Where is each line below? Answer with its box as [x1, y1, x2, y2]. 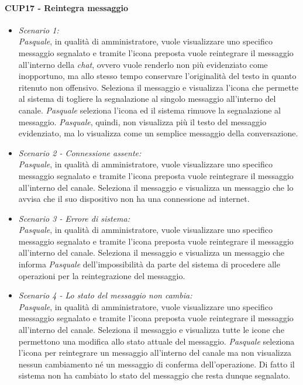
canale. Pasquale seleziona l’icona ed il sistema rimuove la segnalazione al [18, 104, 281, 116]
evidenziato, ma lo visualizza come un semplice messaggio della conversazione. [18, 127, 298, 139]
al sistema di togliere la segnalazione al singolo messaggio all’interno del [18, 92, 276, 105]
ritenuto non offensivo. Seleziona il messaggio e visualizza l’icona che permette [18, 81, 299, 93]
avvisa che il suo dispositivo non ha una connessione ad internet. [18, 192, 250, 205]
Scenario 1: [18, 23, 59, 36]
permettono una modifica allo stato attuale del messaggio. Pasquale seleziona [18, 335, 295, 347]
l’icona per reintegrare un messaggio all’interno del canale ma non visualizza [18, 346, 292, 359]
